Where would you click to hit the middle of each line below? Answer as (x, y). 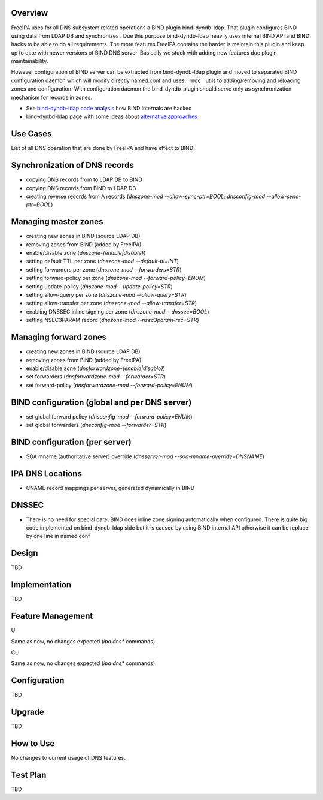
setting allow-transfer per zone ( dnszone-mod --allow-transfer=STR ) (112, 303)
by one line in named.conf (58, 536)
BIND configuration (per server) (71, 442)
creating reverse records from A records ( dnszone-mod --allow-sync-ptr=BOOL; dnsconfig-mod (146, 196)
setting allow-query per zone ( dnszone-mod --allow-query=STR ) (106, 295)
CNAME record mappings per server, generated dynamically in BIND (110, 488)
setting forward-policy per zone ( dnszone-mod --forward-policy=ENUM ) (116, 278)
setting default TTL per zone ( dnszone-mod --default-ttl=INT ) (103, 261)
